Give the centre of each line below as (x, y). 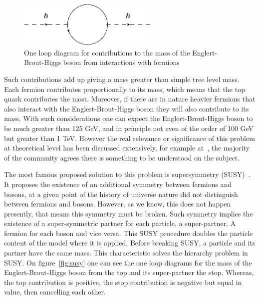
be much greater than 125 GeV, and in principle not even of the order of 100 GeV (129, 128)
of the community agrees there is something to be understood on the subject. (122, 157)
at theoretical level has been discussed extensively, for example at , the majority (127, 148)
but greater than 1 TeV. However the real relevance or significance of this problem (129, 138)
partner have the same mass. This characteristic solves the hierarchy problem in (126, 253)
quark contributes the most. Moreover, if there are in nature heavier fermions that (130, 99)
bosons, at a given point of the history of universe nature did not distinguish (121, 194)
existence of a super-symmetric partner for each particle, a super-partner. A (120, 223)
